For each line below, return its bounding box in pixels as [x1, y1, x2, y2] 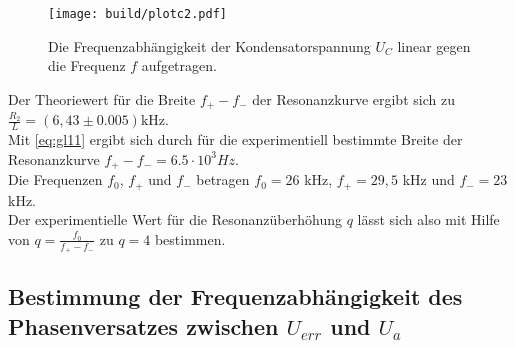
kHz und [402, 169, 455, 190]
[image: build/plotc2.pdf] [48, 7, 227, 21]
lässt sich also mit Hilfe [357, 209, 500, 230]
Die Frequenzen [8, 169, 103, 190]
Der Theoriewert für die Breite [8, 88, 196, 109]
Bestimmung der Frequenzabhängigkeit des [8, 281, 463, 312]
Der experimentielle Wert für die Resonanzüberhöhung [8, 209, 342, 230]
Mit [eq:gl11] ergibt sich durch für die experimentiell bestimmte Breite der [8, 129, 463, 150]
